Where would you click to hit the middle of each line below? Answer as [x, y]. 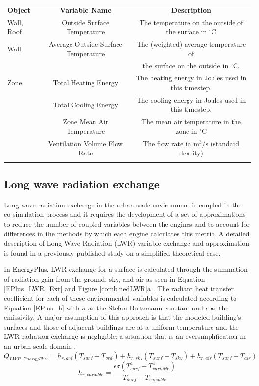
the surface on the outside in [186, 65]
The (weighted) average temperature [191, 44]
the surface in [187, 32]
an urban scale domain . [40, 346]
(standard [225, 143]
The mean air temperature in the [191, 121]
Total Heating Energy [86, 83]
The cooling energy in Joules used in [191, 99]
